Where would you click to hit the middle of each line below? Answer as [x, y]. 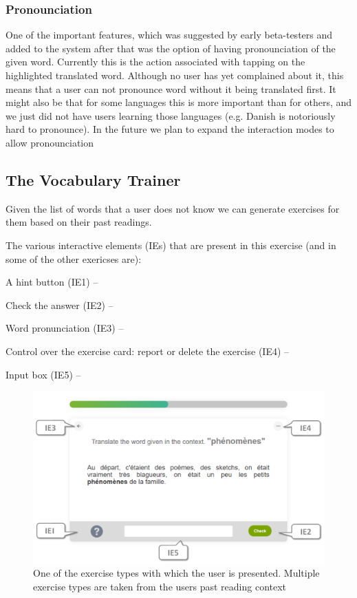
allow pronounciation [50, 142]
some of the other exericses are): [74, 258]
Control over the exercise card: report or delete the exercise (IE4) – [148, 351]
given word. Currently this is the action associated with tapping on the [155, 62]
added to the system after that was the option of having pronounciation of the [171, 48]
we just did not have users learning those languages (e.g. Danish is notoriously [171, 115]
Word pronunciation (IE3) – [65, 328]
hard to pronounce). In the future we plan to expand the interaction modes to [170, 129]
